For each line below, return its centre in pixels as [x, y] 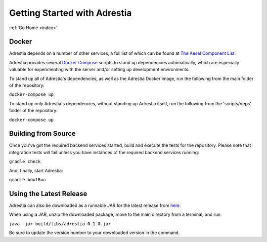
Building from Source [43, 134]
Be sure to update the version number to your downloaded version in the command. [94, 233]
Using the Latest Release [48, 193]
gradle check [25, 161]
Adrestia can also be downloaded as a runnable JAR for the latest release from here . [95, 205]
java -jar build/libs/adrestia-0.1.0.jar [60, 224]
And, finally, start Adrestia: [36, 170]
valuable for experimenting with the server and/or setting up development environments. [99, 70]
